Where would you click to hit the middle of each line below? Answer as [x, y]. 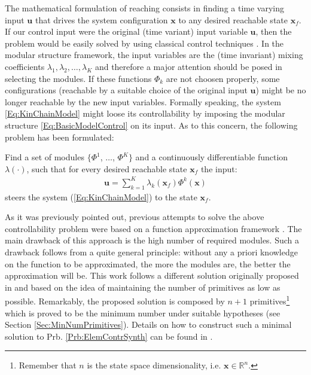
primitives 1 [270, 300]
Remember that [48, 365]
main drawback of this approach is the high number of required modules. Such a [152, 240]
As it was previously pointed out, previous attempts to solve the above [135, 217]
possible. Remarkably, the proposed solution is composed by [115, 301]
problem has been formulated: [60, 137]
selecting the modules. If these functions [78, 78]
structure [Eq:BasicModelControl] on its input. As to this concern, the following [151, 125]
